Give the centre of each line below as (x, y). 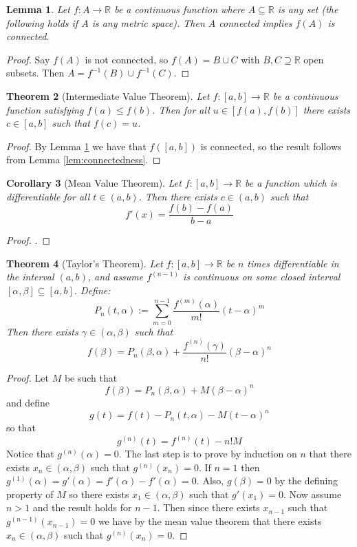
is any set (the (308, 9)
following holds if (42, 22)
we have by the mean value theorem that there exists (210, 521)
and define (28, 402)
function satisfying (45, 109)
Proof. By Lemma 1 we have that (76, 146)
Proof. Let (28, 377)
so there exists (99, 494)
